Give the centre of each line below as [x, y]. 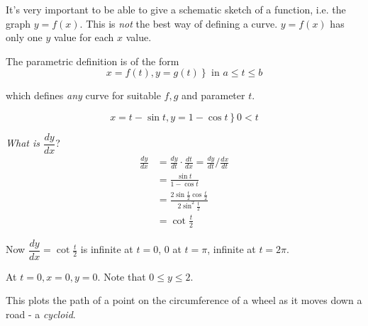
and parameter [213, 95]
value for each [84, 37]
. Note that [122, 276]
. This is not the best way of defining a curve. [179, 23]
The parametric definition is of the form [93, 61]
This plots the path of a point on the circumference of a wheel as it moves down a [184, 300]
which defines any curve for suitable [83, 95]
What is [23, 143]
